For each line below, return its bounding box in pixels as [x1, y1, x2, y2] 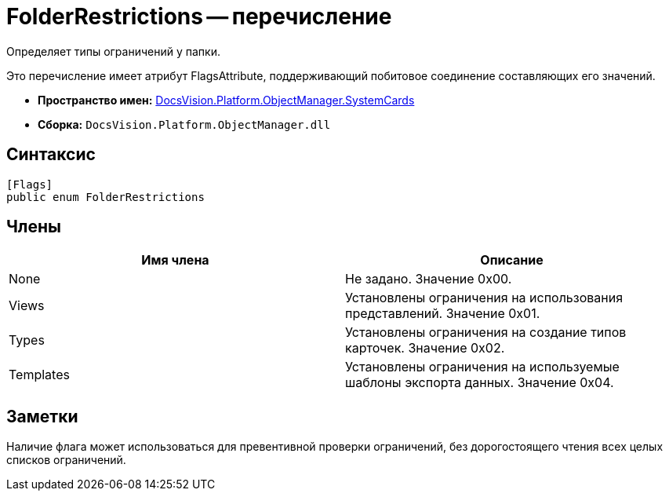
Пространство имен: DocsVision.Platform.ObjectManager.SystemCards [38, 93, 415, 107]
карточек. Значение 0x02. [345, 340, 505, 356]
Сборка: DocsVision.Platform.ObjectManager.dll [38, 117, 331, 131]
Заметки [6, 406, 78, 426]
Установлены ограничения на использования [345, 290, 624, 306]
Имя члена [141, 252, 209, 269]
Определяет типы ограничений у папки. [6, 44, 220, 58]
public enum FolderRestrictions [6, 190, 205, 203]
